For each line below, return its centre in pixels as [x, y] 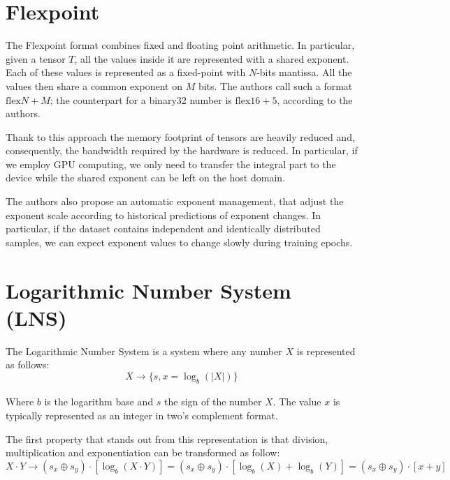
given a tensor [36, 58]
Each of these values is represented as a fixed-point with [126, 72]
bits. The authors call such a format [275, 85]
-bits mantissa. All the [304, 72]
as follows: [28, 365]
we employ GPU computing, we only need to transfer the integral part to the [171, 164]
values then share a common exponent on [94, 85]
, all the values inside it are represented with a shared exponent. [212, 58]
